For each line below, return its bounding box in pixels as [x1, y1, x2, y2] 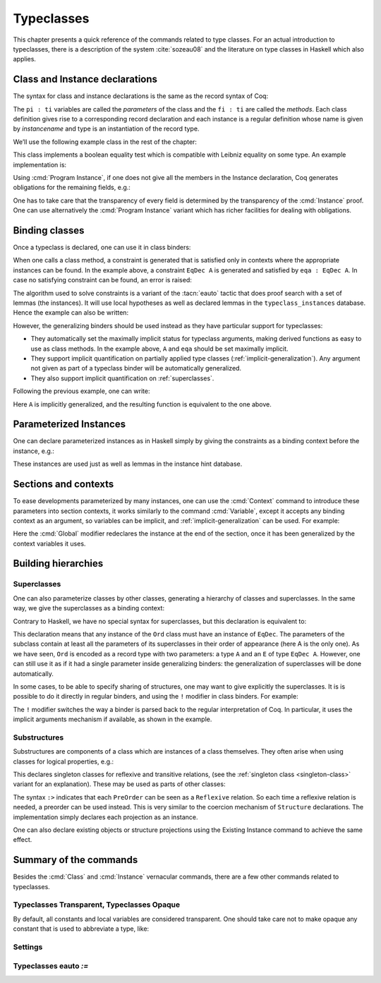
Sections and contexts [13, 478, 114, 490]
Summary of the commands [13, 854, 138, 866]
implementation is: [13, 160, 67, 169]
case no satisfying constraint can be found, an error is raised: [13, 276, 192, 284]
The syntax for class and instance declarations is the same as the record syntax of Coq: [13, 92, 268, 100]
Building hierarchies [13, 557, 104, 569]
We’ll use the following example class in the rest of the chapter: [13, 138, 198, 146]
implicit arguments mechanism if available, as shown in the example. [13, 715, 212, 723]
